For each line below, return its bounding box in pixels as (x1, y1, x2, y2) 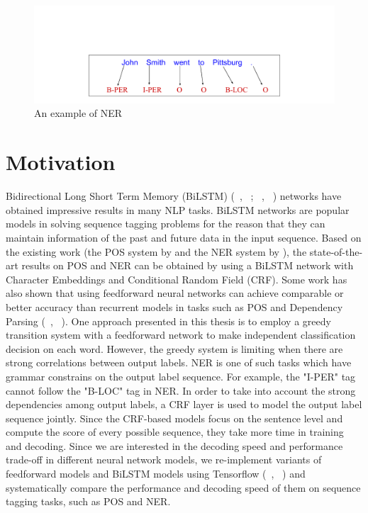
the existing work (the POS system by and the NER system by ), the (6, 244, 307, 259)
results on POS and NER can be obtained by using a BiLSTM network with (21, 258, 354, 273)
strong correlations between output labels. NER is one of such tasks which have (6, 355, 352, 370)
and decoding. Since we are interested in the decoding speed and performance (6, 438, 343, 453)
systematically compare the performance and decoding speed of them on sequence (6, 480, 361, 495)
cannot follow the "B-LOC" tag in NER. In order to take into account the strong (6, 383, 356, 398)
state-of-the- (309, 244, 363, 259)
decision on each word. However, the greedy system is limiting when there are (6, 341, 343, 356)
